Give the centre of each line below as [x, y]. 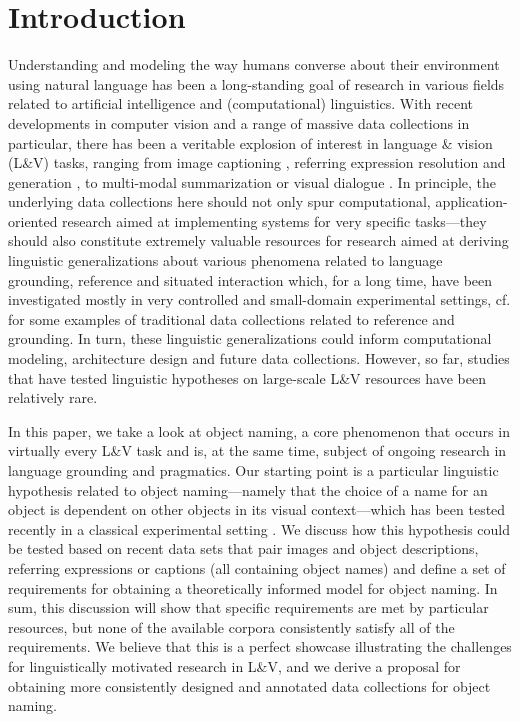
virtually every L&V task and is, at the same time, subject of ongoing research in [257, 450]
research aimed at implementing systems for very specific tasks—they [274, 220]
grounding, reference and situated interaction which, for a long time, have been [250, 279]
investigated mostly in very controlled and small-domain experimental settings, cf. [259, 299]
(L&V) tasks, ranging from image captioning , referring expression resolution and [257, 162]
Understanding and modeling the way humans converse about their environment [254, 64]
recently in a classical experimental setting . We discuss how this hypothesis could [259, 528]
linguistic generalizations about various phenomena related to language [225, 260]
